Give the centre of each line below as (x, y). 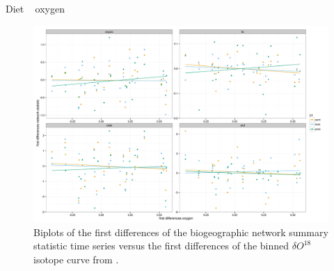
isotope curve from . (76, 259)
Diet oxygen (35, 8)
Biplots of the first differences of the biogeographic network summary (181, 232)
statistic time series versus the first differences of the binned (161, 246)
